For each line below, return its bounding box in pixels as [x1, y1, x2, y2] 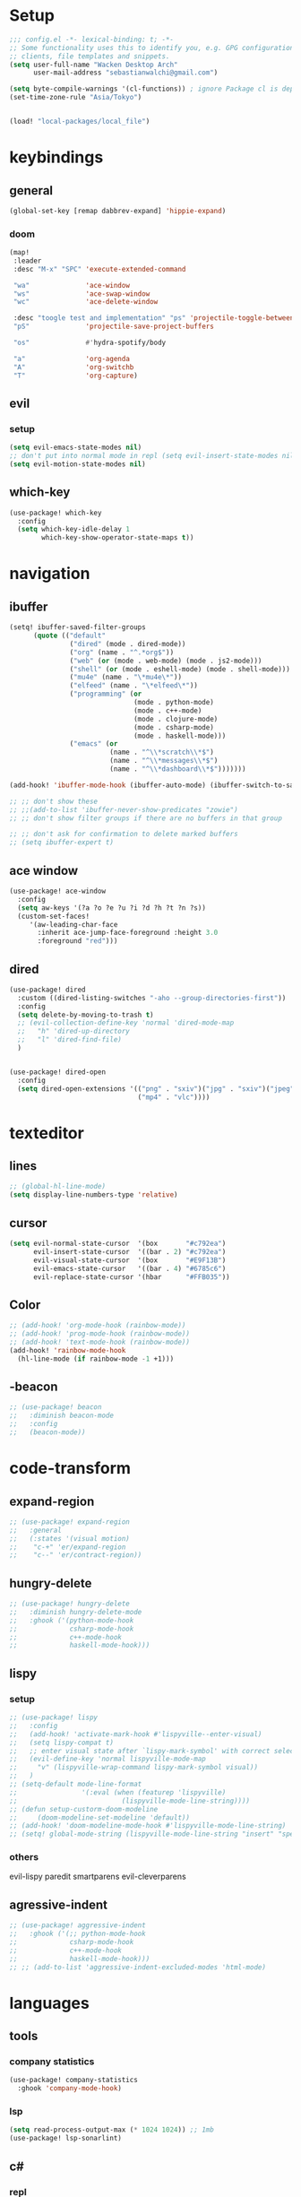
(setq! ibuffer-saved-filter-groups [9, 623, 146, 632]
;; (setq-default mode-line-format [9, 1780, 142, 1789]
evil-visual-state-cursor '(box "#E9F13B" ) [32, 1256, 227, 1265]
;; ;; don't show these [9, 797, 99, 806]
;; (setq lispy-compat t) [9, 1738, 115, 1747]
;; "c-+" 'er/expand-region [9, 1543, 126, 1552]
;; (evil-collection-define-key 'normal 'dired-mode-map [17, 1018, 235, 1027]
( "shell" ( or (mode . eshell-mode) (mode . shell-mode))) [69, 664, 291, 673]
